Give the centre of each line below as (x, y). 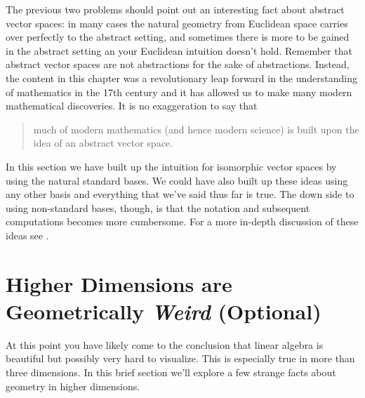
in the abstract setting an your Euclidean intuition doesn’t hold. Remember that (179, 50)
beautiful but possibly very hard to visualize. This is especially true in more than (180, 358)
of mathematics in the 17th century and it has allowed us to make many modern (179, 92)
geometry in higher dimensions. (73, 386)
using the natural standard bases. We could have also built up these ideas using (177, 180)
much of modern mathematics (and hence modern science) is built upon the (196, 129)
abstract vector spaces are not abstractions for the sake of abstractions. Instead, (178, 64)
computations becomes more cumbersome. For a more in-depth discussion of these (182, 221)
